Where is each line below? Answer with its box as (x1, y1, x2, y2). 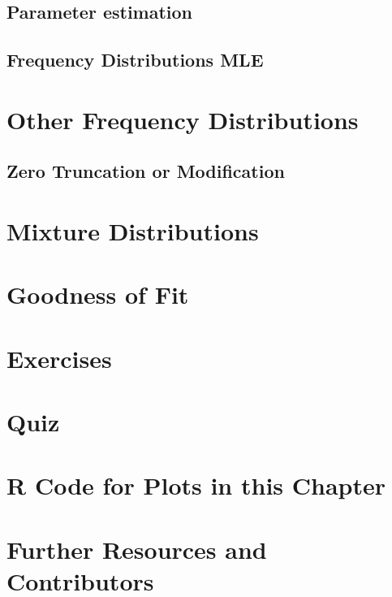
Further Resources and (6, 532, 267, 565)
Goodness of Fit (6, 278, 189, 311)
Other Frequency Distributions (6, 102, 359, 136)
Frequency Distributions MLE (6, 47, 264, 72)
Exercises (6, 341, 112, 374)
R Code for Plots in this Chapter (6, 469, 386, 502)
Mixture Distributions (6, 214, 259, 247)
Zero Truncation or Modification (6, 158, 285, 184)
